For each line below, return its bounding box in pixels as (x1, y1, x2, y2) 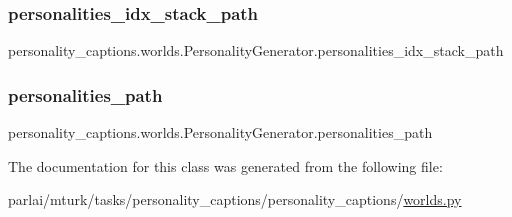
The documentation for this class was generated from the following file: (8, 155, 443, 176)
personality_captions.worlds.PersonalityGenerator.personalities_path (8, 122, 433, 143)
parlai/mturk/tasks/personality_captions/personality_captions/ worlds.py (8, 189, 462, 210)
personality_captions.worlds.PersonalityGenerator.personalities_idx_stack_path (8, 40, 504, 61)
